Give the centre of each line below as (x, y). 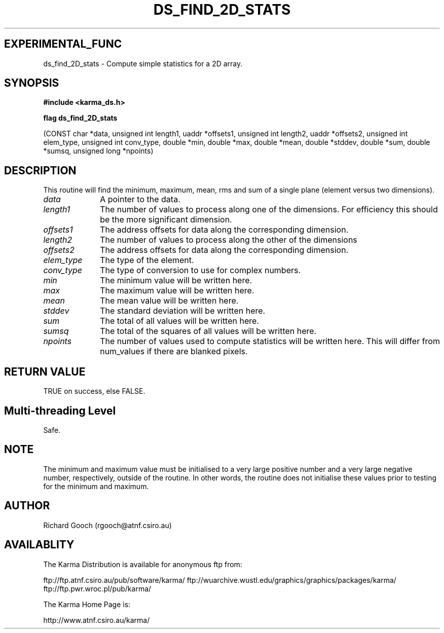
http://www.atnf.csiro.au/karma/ (97, 620)
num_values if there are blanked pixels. (174, 351)
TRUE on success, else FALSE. (94, 391)
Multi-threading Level (60, 411)
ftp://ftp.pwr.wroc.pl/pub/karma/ (97, 588)
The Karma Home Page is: (87, 604)
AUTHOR (27, 506)
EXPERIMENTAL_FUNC (63, 44)
